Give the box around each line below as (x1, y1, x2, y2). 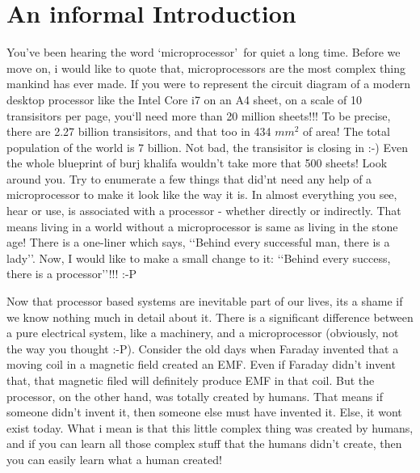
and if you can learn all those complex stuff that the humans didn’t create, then (6, 435, 402, 452)
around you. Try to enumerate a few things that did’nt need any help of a (6, 170, 372, 187)
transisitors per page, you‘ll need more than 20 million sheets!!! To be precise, (6, 107, 391, 124)
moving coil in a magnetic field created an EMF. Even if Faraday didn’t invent (6, 356, 396, 373)
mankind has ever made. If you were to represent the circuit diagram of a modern (6, 75, 411, 92)
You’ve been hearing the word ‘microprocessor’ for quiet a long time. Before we (6, 44, 401, 61)
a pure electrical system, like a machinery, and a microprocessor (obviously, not (6, 324, 399, 341)
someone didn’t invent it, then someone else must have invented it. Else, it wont (6, 403, 402, 420)
